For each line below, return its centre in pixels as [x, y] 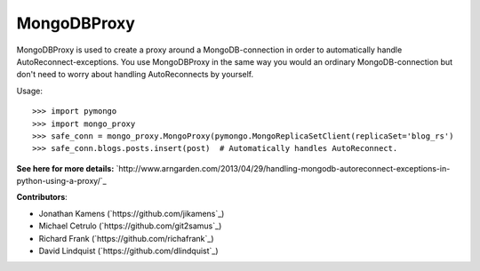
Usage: [30, 91]
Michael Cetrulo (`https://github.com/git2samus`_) [130, 226]
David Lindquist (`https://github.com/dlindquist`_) [128, 251]
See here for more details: [65, 168]
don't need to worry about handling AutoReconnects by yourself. [135, 75]
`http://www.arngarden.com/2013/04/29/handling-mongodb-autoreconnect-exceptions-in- [283, 168]
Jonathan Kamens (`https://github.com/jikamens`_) [132, 213]
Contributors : [42, 197]
